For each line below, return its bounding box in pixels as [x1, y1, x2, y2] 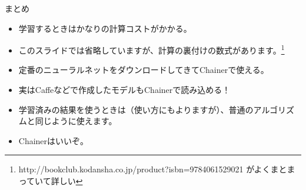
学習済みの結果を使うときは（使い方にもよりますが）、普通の [18, 103, 254, 115]
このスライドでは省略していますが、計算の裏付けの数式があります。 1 [18, 42, 285, 56]
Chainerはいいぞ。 [18, 134, 89, 146]
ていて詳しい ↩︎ [26, 175, 83, 186]
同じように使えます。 [35, 115, 117, 127]
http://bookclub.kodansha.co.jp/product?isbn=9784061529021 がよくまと [18, 163, 287, 175]
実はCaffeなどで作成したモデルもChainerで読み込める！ [18, 84, 231, 96]
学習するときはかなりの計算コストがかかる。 [18, 22, 192, 34]
